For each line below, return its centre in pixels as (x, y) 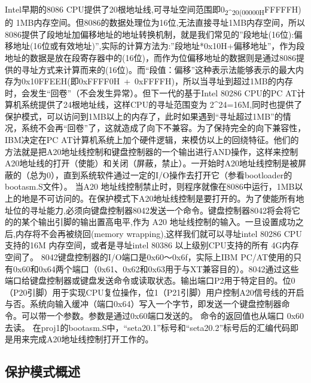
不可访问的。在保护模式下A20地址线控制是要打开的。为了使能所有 (167, 198)
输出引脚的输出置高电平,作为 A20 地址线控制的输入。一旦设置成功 (167, 222)
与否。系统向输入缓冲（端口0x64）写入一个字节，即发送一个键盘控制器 (143, 304)
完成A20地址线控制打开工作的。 (92, 339)
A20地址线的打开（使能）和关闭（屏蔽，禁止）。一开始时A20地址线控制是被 (151, 163)
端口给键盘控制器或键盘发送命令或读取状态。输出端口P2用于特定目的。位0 (150, 280)
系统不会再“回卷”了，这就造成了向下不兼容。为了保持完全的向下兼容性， (164, 128)
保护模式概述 (42, 371)
